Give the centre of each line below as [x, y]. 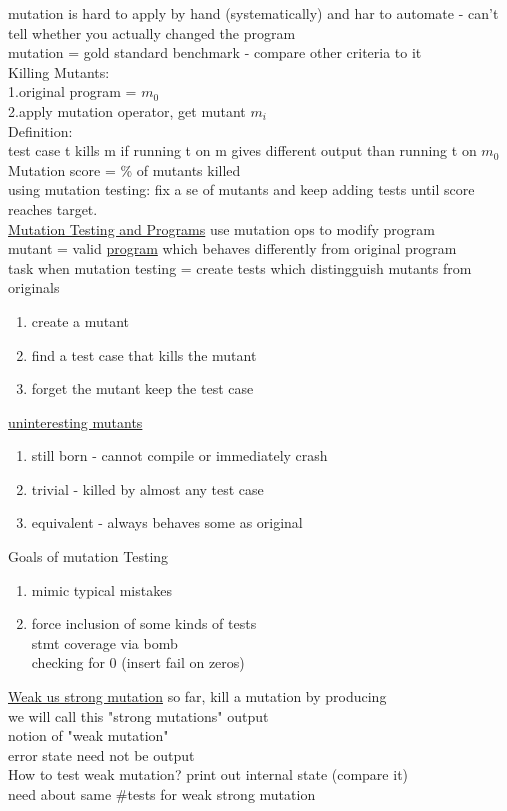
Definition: [40, 130]
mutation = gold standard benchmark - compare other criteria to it [215, 52]
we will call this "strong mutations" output [138, 715]
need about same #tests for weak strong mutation [162, 794]
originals [34, 287]
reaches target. [53, 208]
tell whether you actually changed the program [152, 32]
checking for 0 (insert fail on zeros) [138, 662]
